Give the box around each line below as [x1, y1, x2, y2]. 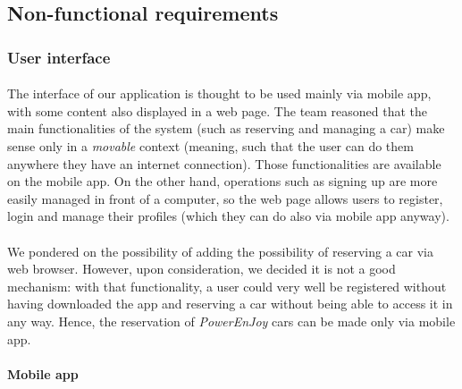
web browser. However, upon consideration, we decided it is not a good [7, 259, 396, 278]
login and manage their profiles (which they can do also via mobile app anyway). [7, 207, 449, 225]
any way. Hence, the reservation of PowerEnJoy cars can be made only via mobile [7, 311, 456, 330]
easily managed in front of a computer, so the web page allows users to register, [7, 189, 443, 207]
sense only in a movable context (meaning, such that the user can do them [7, 137, 414, 155]
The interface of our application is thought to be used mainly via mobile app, [7, 84, 432, 103]
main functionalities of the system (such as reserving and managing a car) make [7, 119, 445, 138]
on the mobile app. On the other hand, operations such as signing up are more [7, 172, 438, 190]
